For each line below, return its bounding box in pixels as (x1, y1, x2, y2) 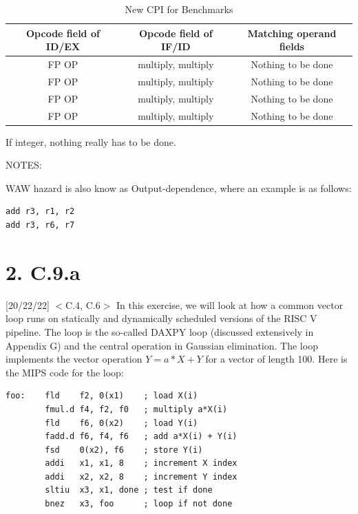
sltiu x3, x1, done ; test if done (45, 485, 213, 495)
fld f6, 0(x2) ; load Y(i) (45, 418, 198, 428)
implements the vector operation (6, 352, 143, 366)
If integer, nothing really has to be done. (6, 134, 176, 149)
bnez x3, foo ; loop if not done (45, 499, 233, 509)
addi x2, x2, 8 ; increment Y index (45, 471, 238, 482)
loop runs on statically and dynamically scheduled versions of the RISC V (6, 311, 317, 325)
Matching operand (247, 25, 337, 40)
